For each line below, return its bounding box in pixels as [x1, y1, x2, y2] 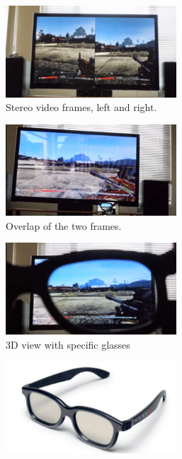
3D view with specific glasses [6, 337, 130, 351]
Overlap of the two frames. [6, 218, 122, 233]
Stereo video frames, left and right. [6, 100, 157, 115]
